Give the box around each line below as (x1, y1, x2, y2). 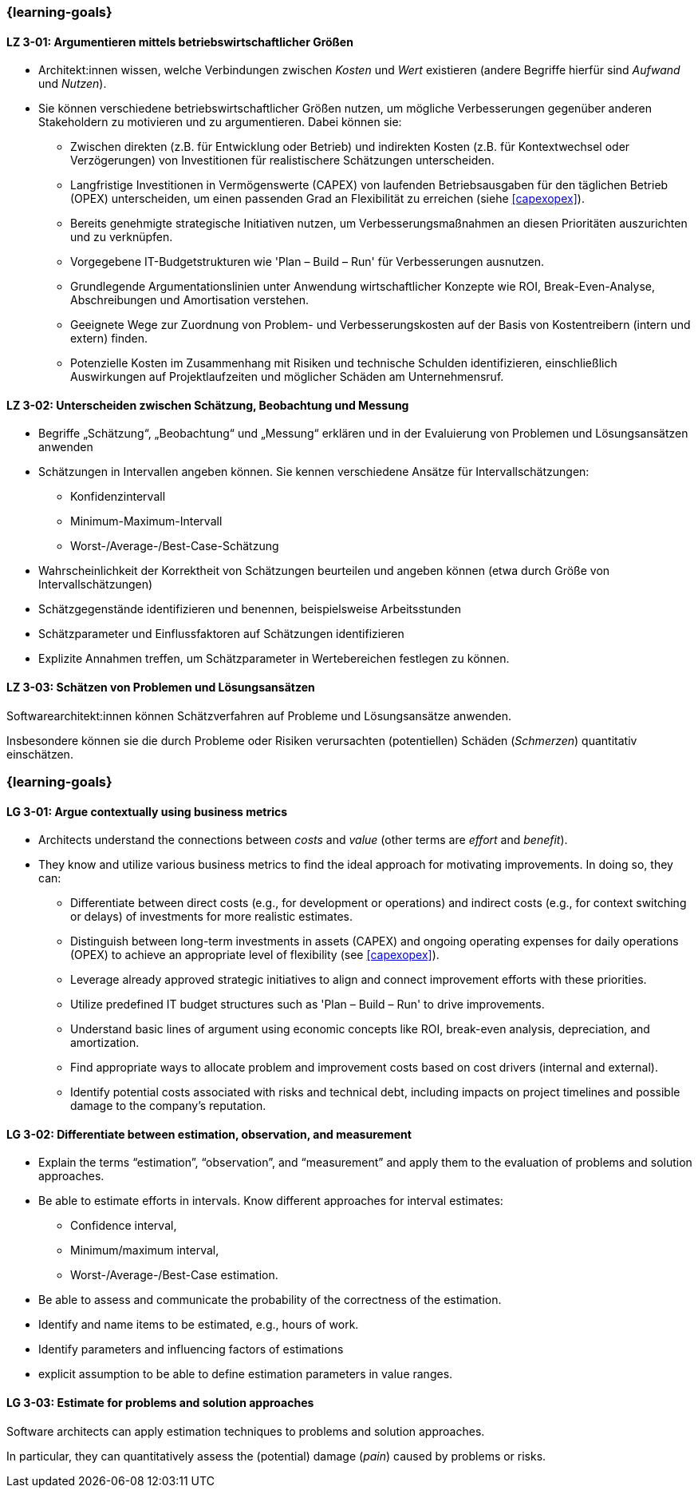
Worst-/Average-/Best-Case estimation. (70, 1268, 278, 1282)
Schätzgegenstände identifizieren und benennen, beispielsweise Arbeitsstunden (38, 602, 461, 616)
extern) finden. (70, 331, 148, 346)
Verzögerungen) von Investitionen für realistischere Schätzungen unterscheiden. (70, 153, 495, 168)
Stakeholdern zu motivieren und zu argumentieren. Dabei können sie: (38, 115, 402, 129)
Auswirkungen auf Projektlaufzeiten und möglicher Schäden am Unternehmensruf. (70, 370, 504, 384)
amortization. (70, 1036, 140, 1050)
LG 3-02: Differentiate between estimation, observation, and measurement (6, 1127, 412, 1141)
